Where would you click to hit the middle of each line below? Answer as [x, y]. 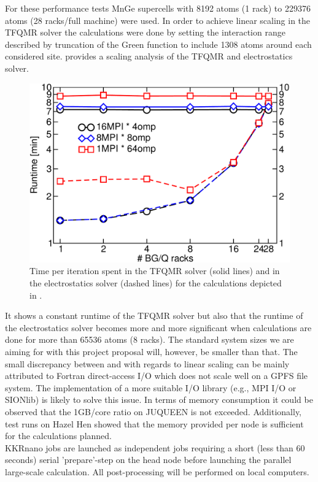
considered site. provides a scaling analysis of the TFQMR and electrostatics [149, 56]
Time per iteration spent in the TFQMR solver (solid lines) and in [155, 271]
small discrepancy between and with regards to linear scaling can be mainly [147, 363]
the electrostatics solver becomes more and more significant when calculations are [158, 327]
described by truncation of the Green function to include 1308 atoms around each [158, 44]
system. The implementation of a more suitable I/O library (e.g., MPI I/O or [151, 387]
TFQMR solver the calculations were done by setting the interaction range [145, 32]
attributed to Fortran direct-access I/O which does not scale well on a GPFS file [157, 376]
